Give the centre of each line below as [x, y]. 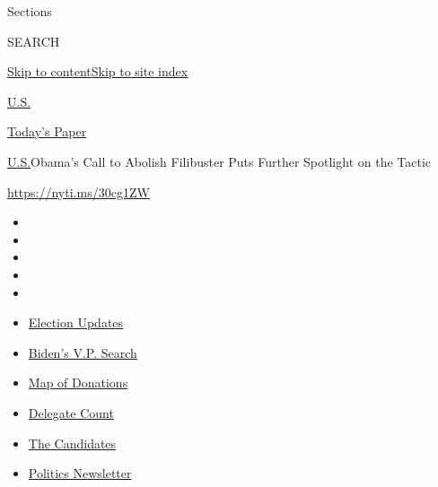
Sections [30, 11]
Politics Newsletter [80, 473]
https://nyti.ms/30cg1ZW [79, 191]
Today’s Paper [47, 131]
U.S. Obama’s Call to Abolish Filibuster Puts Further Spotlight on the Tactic [219, 161]
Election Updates [76, 322]
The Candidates [72, 443]
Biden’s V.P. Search [83, 352]
